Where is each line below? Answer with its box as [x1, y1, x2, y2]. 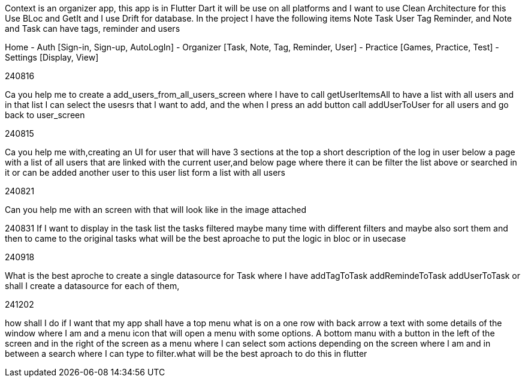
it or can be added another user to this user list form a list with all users [5, 167, 285, 178]
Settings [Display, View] [5, 52, 99, 62]
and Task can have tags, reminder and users [5, 23, 180, 34]
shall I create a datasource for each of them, [5, 281, 180, 291]
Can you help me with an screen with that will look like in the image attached [5, 204, 307, 215]
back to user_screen [5, 110, 85, 120]
